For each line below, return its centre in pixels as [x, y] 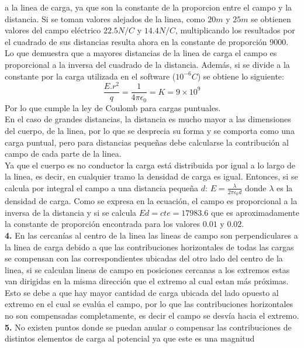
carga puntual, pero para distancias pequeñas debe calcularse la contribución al [147, 142]
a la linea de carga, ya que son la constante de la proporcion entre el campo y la [148, 7]
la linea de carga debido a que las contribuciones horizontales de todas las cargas [149, 247]
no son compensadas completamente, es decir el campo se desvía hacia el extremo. [152, 316]
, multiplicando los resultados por [235, 30]
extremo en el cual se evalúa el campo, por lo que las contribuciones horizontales [149, 304]
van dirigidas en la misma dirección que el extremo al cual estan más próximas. [147, 281]
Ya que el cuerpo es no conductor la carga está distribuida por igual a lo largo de [150, 165]
